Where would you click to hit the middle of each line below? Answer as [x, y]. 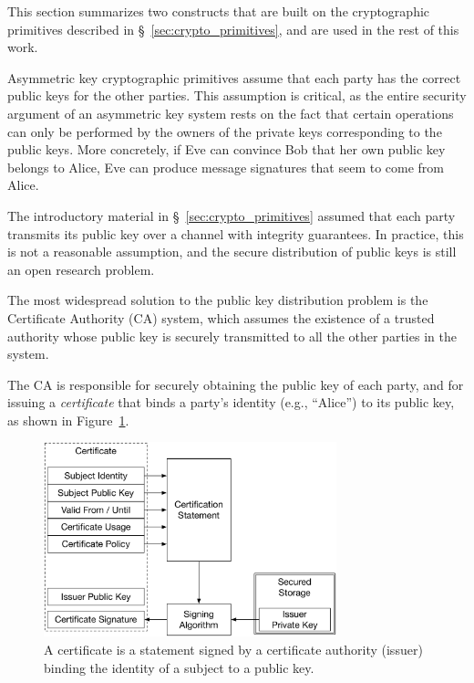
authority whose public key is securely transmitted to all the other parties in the [232, 336]
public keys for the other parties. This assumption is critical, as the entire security [237, 95]
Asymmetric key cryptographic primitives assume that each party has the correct [234, 77]
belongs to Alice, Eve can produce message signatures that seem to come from [226, 167]
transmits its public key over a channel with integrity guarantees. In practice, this [236, 233]
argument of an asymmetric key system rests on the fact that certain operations [231, 113]
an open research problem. [81, 269]
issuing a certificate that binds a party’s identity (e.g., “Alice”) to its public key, [231, 402]
